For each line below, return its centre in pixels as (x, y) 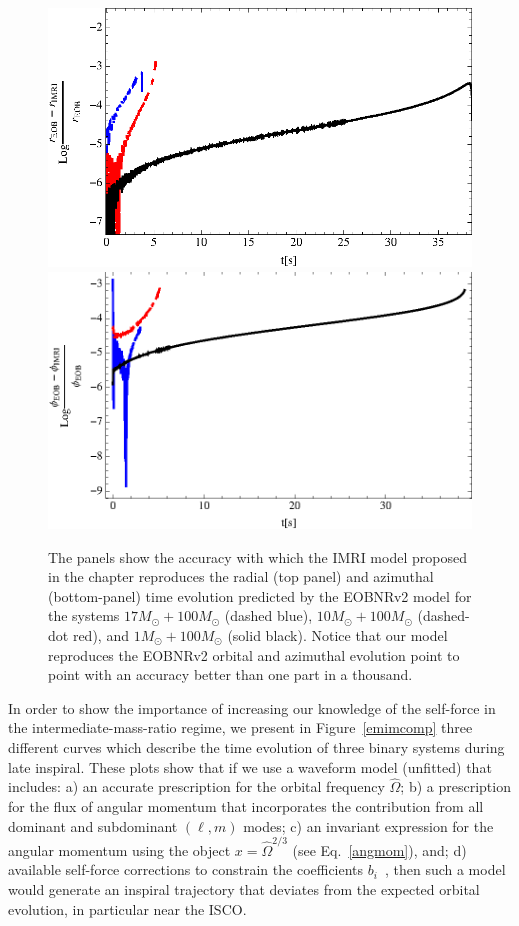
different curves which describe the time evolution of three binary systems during (256, 746)
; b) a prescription (455, 786)
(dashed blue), (268, 615)
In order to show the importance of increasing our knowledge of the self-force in (252, 707)
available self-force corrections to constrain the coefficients (186, 869)
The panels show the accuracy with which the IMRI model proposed (257, 556)
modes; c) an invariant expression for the (368, 825)
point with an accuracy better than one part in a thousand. (230, 674)
